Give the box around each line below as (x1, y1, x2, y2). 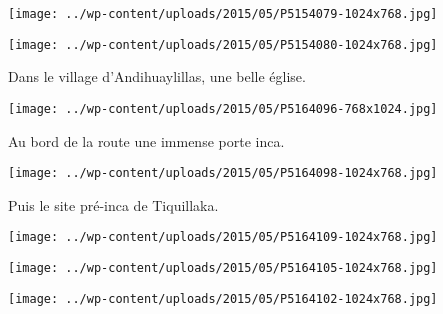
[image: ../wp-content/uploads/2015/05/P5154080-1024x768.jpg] (8, 37, 438, 52)
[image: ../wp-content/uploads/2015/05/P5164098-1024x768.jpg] (8, 166, 438, 181)
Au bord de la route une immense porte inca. (8, 130, 285, 151)
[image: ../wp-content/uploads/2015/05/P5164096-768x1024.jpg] (8, 101, 438, 116)
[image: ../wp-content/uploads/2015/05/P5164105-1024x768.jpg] (8, 261, 438, 276)
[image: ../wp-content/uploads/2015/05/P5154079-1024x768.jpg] (8, 7, 438, 21)
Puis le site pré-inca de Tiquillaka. (8, 194, 219, 215)
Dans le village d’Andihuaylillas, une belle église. (8, 66, 306, 87)
